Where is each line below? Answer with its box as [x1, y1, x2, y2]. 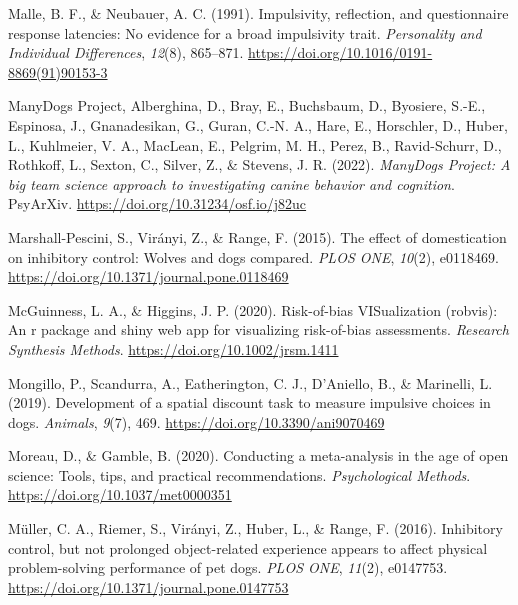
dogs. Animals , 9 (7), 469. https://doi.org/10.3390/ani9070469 [8, 411, 385, 432]
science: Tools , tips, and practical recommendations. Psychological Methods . [8, 464, 471, 485]
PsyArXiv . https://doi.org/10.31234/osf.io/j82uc [8, 193, 307, 214]
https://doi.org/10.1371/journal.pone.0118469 [8, 266, 289, 287]
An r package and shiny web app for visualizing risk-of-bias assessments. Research [8, 319, 509, 340]
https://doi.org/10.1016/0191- [248, 42, 433, 63]
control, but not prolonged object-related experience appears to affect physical [8, 537, 488, 558]
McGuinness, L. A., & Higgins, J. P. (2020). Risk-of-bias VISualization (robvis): [8, 299, 498, 320]
